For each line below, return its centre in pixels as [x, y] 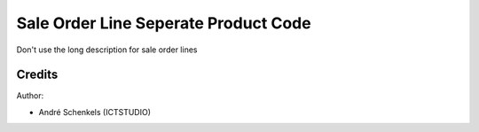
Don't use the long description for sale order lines [107, 50]
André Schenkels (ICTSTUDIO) [94, 112]
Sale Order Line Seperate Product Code [164, 23]
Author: [30, 96]
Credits [37, 75]
